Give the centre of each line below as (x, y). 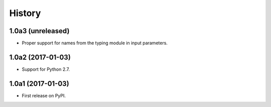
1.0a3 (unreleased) (39, 31)
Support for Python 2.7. (46, 69)
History (25, 13)
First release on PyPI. (44, 95)
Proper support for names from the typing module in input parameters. (95, 43)
